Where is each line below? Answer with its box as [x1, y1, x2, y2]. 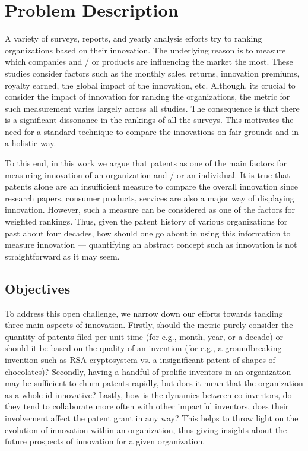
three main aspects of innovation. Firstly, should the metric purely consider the [5, 318, 293, 331]
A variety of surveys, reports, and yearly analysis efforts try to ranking [5, 32, 262, 45]
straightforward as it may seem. [5, 250, 120, 262]
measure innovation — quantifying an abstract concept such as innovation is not [5, 238, 297, 251]
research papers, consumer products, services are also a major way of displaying [5, 191, 294, 204]
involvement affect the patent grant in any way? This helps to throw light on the [5, 411, 299, 424]
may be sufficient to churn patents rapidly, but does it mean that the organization [5, 377, 303, 389]
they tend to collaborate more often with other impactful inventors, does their [5, 400, 289, 412]
